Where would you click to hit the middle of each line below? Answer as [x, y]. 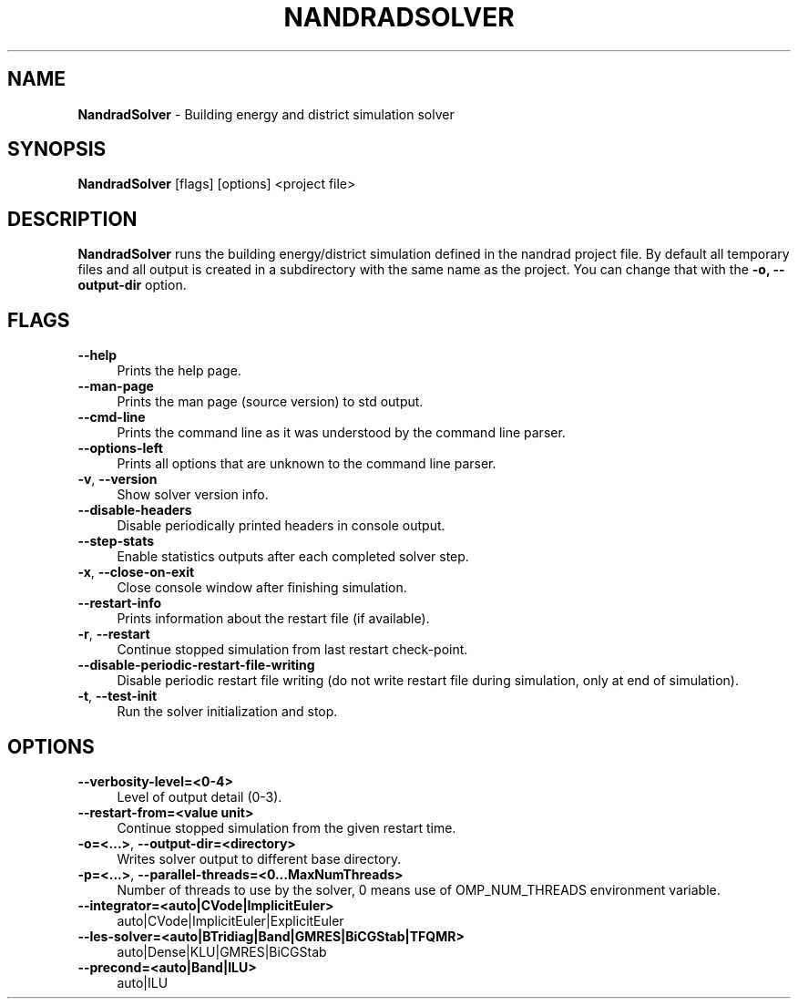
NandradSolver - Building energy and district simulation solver [266, 114]
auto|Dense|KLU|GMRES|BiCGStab [222, 951]
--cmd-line [112, 417]
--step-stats [116, 541]
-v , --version [118, 479]
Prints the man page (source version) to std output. [270, 402]
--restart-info [120, 603]
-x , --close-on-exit [136, 572]
